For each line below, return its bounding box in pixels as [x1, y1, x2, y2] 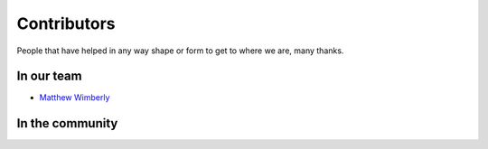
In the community [16, 116, 118, 131]
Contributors [16, 14, 117, 33]
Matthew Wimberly [39, 92, 110, 103]
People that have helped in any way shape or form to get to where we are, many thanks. [16, 45, 344, 56]
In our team [16, 69, 82, 84]
